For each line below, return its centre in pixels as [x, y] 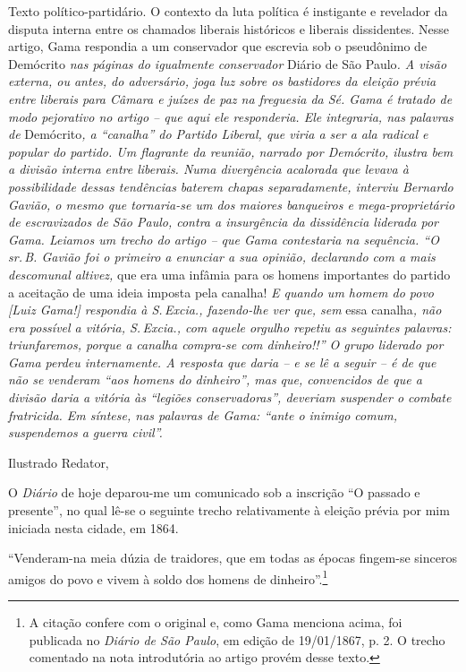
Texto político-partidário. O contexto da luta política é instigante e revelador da [228, 11]
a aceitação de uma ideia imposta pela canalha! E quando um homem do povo [221, 292]
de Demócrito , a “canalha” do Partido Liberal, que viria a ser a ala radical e [218, 134]
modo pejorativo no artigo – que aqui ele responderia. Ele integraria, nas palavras [231, 116]
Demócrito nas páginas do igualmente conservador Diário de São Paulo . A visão [228, 63]
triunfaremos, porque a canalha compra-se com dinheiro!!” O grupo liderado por [226, 345]
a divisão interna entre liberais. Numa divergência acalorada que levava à [208, 169]
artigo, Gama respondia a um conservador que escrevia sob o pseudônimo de [218, 46]
